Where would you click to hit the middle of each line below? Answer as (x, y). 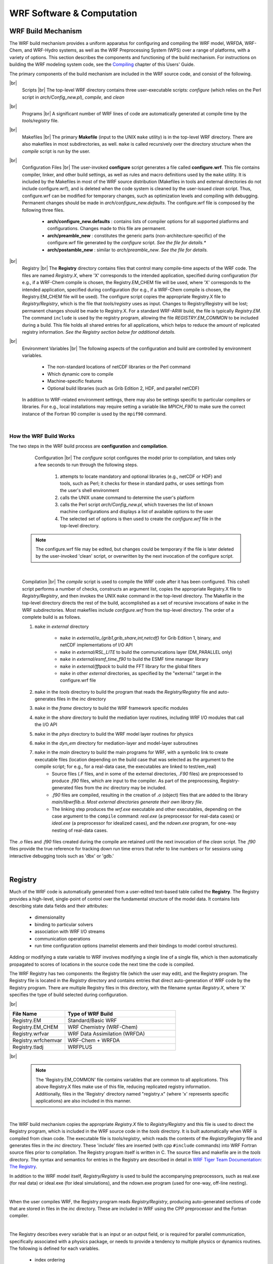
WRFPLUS (80, 1047)
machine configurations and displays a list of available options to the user (136, 512)
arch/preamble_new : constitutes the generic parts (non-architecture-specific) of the (136, 236)
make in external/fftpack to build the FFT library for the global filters (130, 666)
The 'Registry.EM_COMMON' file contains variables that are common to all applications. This (132, 1079)
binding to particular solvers (64, 924)
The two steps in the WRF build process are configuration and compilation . (88, 446)
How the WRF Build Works (42, 436)
